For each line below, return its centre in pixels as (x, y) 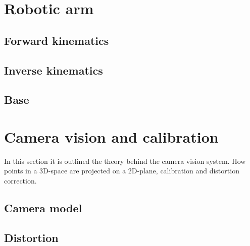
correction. (20, 181)
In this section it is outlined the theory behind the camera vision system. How (125, 161)
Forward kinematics (57, 40)
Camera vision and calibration (111, 136)
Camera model (43, 208)
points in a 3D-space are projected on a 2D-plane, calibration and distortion (122, 171)
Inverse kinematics (54, 70)
